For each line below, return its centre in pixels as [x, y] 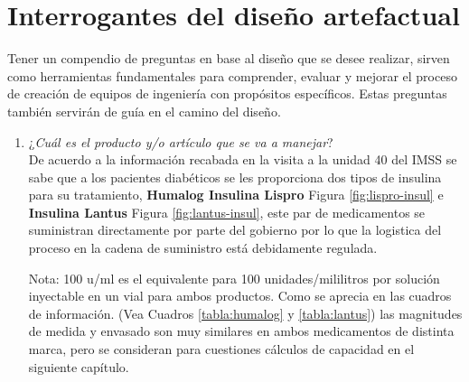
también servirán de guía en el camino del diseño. [144, 111]
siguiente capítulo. [79, 366]
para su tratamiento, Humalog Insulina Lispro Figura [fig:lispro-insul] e [236, 195]
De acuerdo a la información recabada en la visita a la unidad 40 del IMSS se [243, 159]
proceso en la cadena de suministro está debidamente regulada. [203, 248]
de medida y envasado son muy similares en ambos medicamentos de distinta [241, 331]
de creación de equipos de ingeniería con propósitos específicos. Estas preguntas [227, 93]
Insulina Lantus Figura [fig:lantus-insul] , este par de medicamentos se [227, 212]
